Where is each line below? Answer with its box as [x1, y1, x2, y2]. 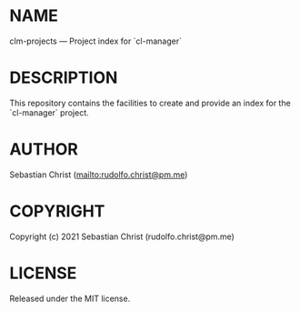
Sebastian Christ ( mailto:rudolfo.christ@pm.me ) [9, 169, 188, 180]
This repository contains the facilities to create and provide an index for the [9, 97, 291, 108]
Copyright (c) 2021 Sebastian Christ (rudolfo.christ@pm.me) [9, 231, 235, 242]
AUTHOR [9, 139, 79, 160]
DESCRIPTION [9, 67, 118, 88]
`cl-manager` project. [9, 106, 89, 118]
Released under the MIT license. [9, 293, 131, 304]
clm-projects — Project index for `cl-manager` [9, 35, 182, 46]
